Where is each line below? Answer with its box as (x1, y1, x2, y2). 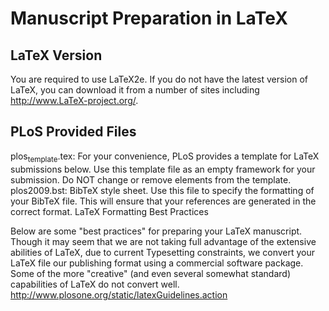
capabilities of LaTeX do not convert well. (10, 278, 180, 290)
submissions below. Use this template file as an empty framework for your (10, 163, 316, 175)
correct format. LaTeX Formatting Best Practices (10, 205, 209, 217)
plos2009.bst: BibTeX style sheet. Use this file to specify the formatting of (10, 184, 315, 196)
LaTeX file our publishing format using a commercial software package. (10, 257, 304, 269)
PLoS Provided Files (10, 123, 137, 141)
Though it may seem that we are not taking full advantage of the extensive (10, 235, 317, 247)
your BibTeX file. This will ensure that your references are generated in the (10, 195, 317, 207)
